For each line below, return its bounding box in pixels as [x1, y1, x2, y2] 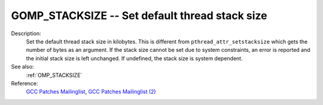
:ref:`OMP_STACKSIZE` [26, 72, 83, 79]
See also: [11, 63, 34, 70]
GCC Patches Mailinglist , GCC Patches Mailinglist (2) [26, 88, 156, 95]
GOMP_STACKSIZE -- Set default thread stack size [11, 9, 267, 22]
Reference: [11, 79, 38, 87]
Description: [11, 30, 41, 37]
